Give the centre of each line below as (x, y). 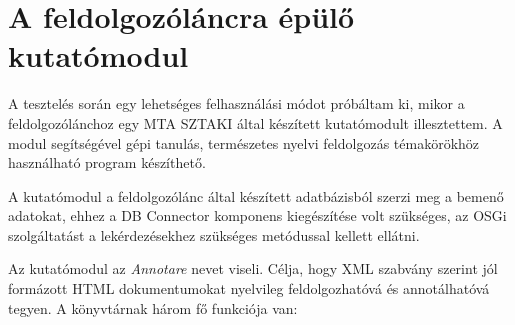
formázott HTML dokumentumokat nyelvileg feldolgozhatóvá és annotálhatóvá (249, 288)
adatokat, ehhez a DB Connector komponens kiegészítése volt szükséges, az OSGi (257, 215)
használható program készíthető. (107, 162)
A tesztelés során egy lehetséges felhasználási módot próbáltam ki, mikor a (236, 103)
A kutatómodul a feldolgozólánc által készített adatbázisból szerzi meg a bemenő (256, 195)
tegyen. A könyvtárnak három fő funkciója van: (153, 307)
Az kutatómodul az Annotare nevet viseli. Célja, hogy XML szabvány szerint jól (253, 268)
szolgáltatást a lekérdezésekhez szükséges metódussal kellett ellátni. (214, 234)
